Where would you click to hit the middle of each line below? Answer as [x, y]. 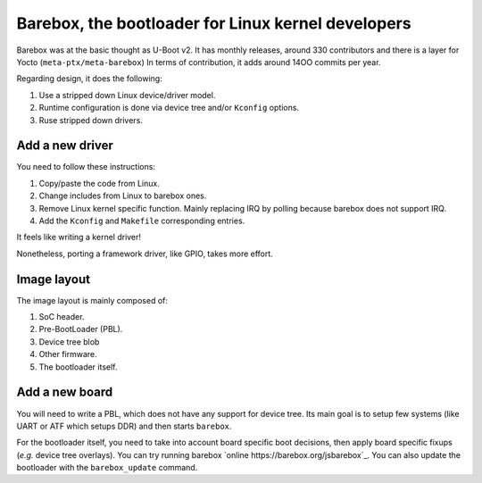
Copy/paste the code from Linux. [99, 183]
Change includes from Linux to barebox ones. [123, 196]
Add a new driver [65, 146]
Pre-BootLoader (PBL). [81, 329]
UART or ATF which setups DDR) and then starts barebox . [124, 426]
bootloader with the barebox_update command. [107, 468]
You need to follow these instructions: [86, 167]
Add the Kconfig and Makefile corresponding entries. [142, 221]
